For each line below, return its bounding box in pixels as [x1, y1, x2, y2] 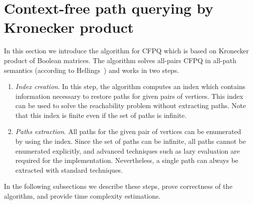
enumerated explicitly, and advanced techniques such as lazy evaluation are [15, 145, 240, 156]
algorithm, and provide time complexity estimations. [4, 191, 161, 201]
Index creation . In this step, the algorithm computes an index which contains [15, 81, 246, 91]
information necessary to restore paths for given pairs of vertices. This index [15, 91, 243, 101]
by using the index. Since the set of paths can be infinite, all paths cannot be [15, 136, 246, 146]
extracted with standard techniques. [15, 164, 123, 175]
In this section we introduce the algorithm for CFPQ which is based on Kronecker [4, 45, 249, 56]
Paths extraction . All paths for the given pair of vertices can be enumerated [15, 126, 241, 136]
